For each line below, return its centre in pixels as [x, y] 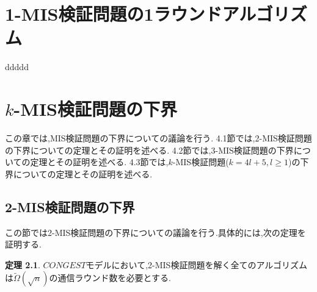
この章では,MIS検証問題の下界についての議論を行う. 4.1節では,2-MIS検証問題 [158, 138]
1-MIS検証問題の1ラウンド [114, 14]
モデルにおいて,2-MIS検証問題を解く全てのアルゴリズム [196, 264]
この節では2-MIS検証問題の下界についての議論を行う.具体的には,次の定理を [155, 232]
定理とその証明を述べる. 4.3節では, [99, 162]
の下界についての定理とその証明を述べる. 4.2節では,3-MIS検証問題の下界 [149, 150]
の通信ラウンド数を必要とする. [110, 278]
